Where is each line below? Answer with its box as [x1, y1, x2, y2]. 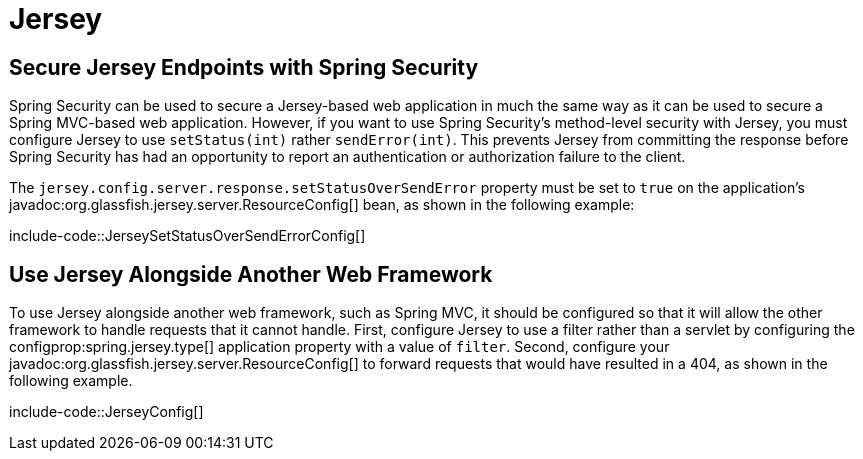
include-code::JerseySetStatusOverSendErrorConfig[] [9, 227, 366, 245]
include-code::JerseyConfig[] [9, 403, 204, 421]
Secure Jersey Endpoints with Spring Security [9, 54, 479, 80]
